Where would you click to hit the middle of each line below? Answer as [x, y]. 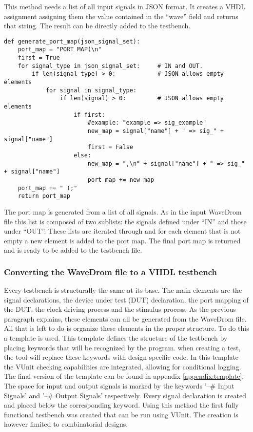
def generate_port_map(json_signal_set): [72, 41]
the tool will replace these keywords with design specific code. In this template [121, 357]
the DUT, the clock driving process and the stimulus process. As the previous [120, 309]
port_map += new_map [121, 180]
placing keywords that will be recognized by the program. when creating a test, [122, 347]
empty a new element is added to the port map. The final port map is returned [122, 240]
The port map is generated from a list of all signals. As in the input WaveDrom [123, 211]
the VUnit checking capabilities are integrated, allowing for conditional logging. [123, 366]
